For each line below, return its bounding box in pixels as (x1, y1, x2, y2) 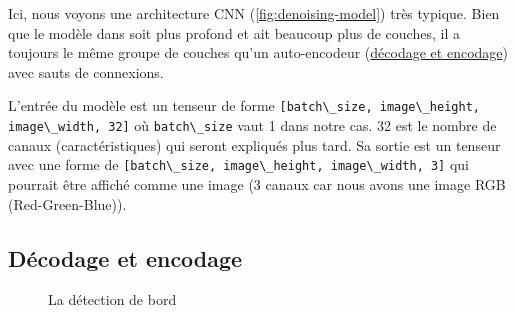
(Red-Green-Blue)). (8, 193, 127, 214)
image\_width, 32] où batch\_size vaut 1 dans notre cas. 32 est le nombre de (8, 115, 497, 136)
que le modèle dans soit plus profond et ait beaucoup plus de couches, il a (8, 22, 460, 43)
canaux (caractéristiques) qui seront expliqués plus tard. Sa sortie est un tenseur (8, 134, 501, 155)
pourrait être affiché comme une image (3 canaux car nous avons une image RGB (8, 173, 506, 194)
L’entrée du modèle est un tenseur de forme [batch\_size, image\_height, (8, 95, 480, 116)
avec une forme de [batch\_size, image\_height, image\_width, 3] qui (8, 154, 470, 175)
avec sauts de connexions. (8, 61, 164, 82)
